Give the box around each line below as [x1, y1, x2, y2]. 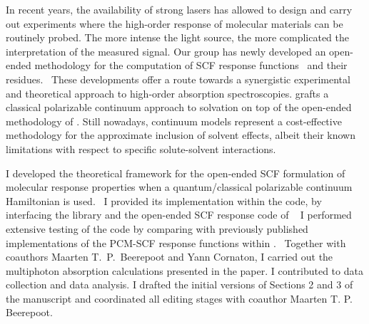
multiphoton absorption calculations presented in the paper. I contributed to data [6, 263, 363, 278]
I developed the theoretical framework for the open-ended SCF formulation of [6, 165, 345, 180]
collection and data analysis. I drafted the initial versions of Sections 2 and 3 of [6, 277, 353, 292]
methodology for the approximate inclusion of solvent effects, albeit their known [6, 127, 355, 142]
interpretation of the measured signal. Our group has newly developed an [6, 43, 326, 58]
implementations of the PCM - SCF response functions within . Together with [6, 235, 346, 250]
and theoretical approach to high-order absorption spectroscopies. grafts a [6, 85, 329, 100]
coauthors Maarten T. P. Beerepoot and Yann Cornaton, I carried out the [6, 249, 333, 264]
